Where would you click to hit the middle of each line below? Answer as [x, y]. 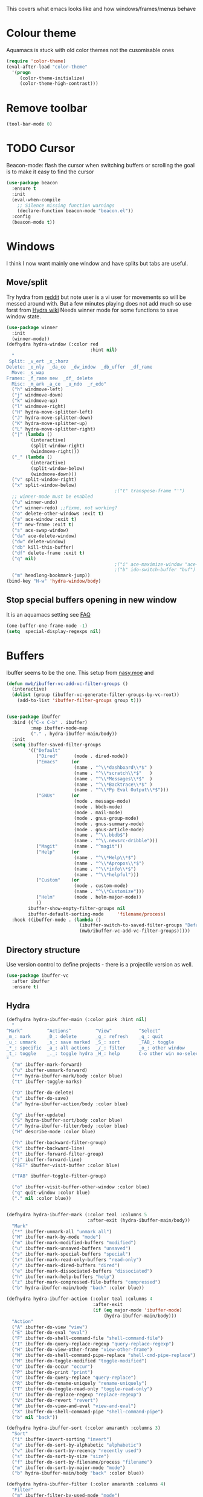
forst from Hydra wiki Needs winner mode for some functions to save [92, 310]
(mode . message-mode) [102, 802]
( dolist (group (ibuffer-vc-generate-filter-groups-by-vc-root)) [96, 695]
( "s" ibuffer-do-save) [40, 1098]
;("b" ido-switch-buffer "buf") [155, 570]
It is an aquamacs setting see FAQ [48, 614]
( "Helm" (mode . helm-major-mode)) [89, 897]
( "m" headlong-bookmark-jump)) [51, 575]
